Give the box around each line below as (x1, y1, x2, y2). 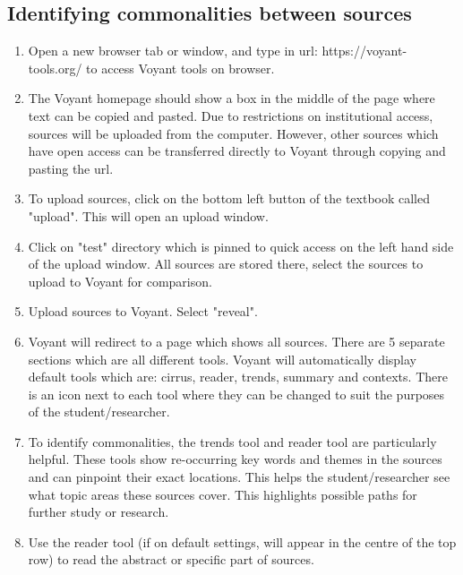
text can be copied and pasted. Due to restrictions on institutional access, (28, 106, 433, 124)
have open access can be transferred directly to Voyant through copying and (28, 142, 446, 160)
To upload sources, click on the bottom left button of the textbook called (28, 189, 431, 208)
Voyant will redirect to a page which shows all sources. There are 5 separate (28, 331, 445, 350)
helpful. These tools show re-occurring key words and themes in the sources (28, 450, 442, 468)
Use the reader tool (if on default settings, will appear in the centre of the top (28, 532, 457, 551)
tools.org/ (28, 58, 82, 77)
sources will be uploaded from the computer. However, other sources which (28, 124, 439, 142)
